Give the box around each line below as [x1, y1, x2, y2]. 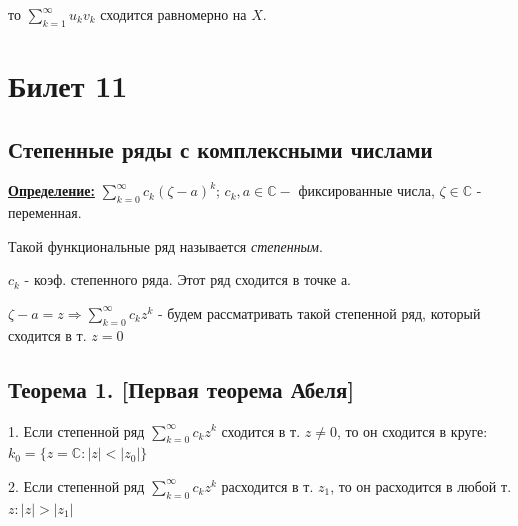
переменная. [8, 202, 82, 223]
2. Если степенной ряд [8, 475, 145, 496]
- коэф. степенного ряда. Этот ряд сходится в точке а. [24, 269, 352, 290]
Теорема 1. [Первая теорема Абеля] [8, 373, 355, 404]
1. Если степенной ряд [8, 420, 145, 441]
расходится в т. [221, 475, 314, 496]
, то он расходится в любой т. [330, 475, 512, 496]
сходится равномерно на [100, 4, 247, 24]
